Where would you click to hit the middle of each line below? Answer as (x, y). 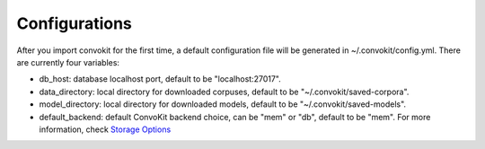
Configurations (74, 23)
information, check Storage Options (105, 129)
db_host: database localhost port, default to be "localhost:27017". (160, 79)
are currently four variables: (68, 62)
